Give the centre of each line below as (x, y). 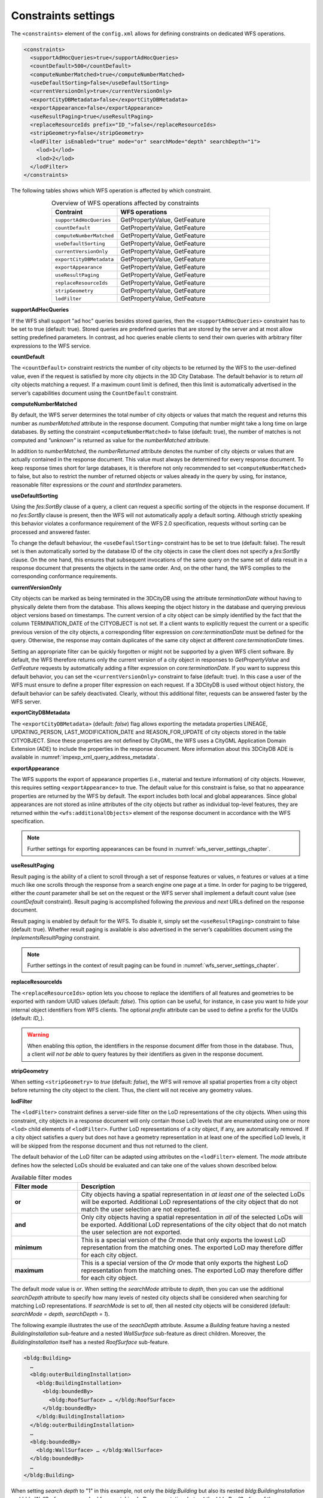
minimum (28, 1248)
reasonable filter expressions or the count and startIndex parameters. (97, 485)
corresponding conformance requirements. (64, 576)
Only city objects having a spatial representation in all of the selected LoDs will (192, 1218)
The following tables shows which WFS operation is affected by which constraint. (111, 191)
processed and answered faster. (51, 532)
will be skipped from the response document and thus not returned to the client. (110, 1146)
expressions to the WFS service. (51, 346)
